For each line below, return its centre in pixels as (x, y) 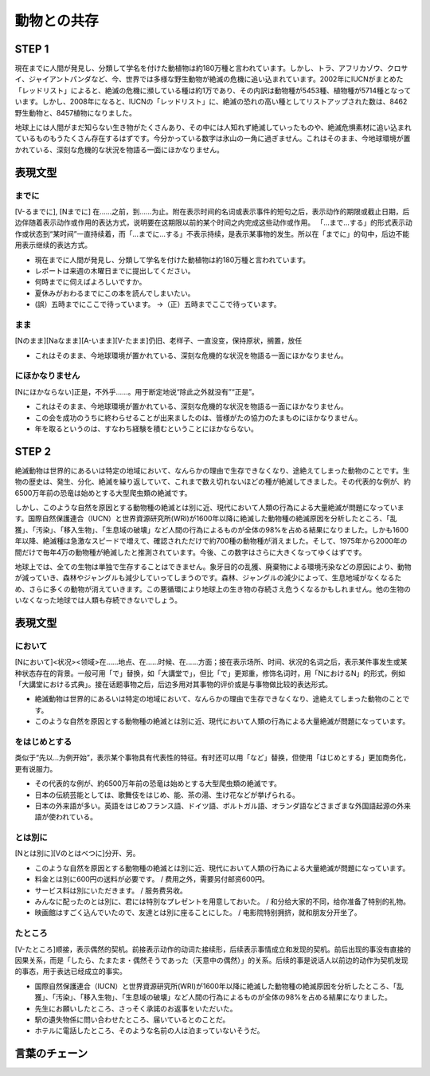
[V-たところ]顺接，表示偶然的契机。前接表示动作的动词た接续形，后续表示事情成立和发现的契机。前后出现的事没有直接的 (213, 949)
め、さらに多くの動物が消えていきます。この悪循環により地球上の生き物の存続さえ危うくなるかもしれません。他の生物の (213, 589)
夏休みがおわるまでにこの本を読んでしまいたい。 (115, 293)
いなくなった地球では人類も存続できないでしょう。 (98, 600)
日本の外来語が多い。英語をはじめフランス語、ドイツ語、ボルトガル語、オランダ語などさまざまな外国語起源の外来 (223, 806)
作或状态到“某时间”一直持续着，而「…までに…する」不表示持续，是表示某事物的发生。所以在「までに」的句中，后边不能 (212, 234)
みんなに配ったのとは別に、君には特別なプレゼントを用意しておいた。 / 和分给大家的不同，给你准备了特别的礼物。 (222, 901)
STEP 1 (32, 49)
